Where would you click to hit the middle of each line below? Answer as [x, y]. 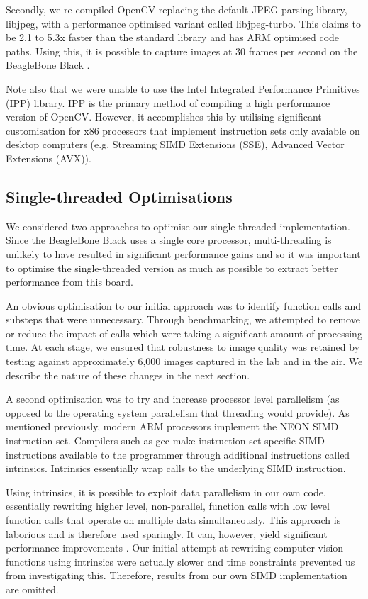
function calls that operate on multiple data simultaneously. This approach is [173, 520]
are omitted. [32, 589]
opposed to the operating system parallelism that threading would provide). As [178, 412]
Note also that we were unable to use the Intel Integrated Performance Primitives [183, 88]
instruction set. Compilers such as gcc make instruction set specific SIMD [166, 441]
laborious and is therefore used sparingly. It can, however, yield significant [167, 533]
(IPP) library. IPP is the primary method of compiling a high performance [168, 102]
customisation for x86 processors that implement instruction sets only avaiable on [183, 130]
